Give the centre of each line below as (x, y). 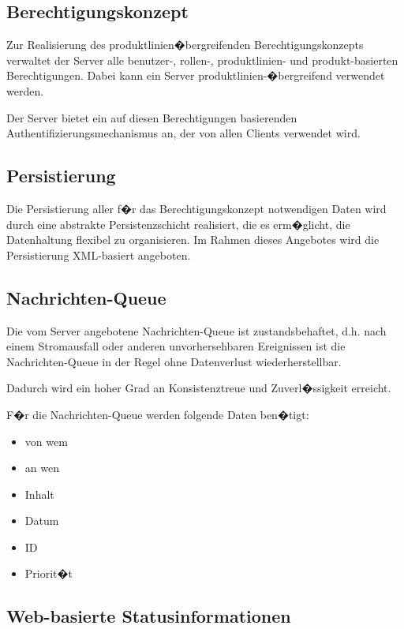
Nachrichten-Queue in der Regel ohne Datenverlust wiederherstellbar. (174, 361)
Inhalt (39, 494)
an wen (42, 468)
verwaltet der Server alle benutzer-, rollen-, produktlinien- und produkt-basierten (202, 60)
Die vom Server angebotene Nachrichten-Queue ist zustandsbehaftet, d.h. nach (196, 330)
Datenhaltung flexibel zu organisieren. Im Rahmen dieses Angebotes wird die (193, 240)
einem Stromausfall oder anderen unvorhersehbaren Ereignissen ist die (176, 346)
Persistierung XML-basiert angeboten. (99, 255)
